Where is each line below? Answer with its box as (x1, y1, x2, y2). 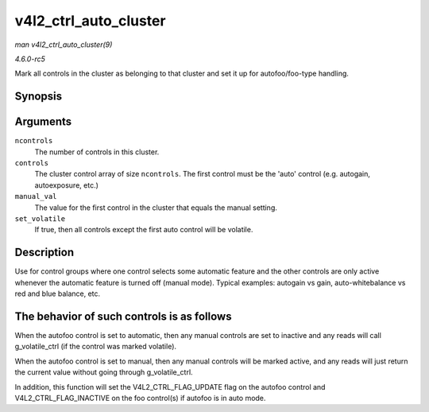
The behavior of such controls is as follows (14, 309, 232, 323)
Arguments (14, 115, 72, 129)
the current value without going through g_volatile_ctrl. (14, 367, 194, 377)
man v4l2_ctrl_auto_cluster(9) (14, 40, 113, 49)
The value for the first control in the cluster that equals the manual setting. (34, 203, 278, 212)
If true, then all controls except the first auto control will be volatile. (34, 225, 253, 235)
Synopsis (14, 90, 63, 103)
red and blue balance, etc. (14, 289, 101, 298)
